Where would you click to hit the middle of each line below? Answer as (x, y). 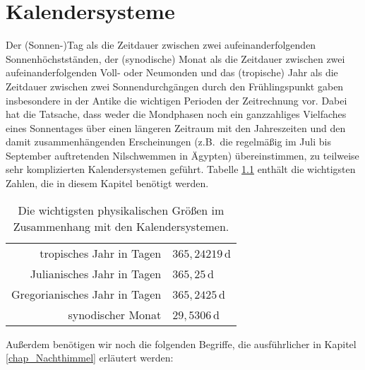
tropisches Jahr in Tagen (101, 253)
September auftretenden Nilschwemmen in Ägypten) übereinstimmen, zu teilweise (182, 155)
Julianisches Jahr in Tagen (96, 273)
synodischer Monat (115, 314)
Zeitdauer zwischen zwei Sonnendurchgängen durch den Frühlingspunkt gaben (175, 86)
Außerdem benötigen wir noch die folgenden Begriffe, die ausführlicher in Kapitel (181, 344)
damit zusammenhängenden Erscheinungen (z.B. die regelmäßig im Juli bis (168, 142)
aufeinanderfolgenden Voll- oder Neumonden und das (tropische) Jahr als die (172, 72)
